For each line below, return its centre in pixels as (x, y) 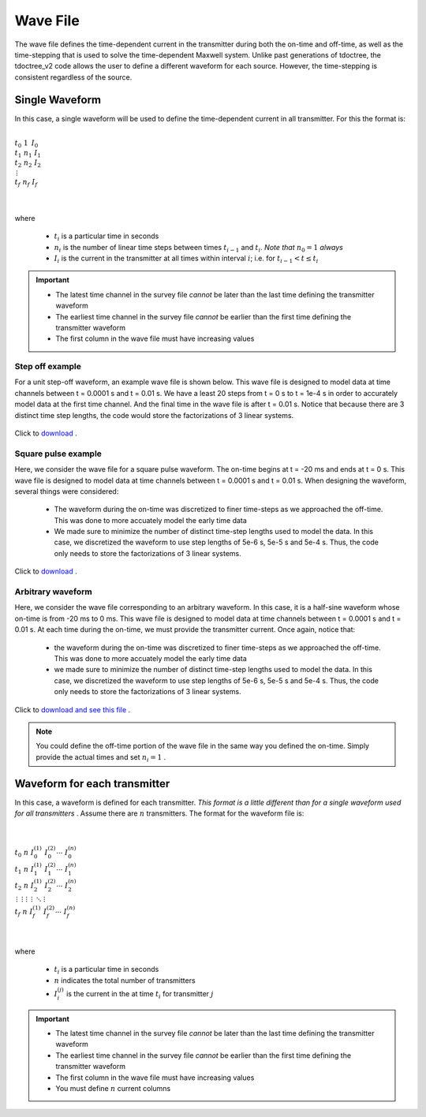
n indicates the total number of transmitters (125, 980)
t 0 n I (24, 854)
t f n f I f (26, 183)
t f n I (24, 913)
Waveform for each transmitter (92, 784)
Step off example (48, 367)
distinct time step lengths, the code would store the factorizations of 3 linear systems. (154, 415)
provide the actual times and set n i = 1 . (101, 758)
